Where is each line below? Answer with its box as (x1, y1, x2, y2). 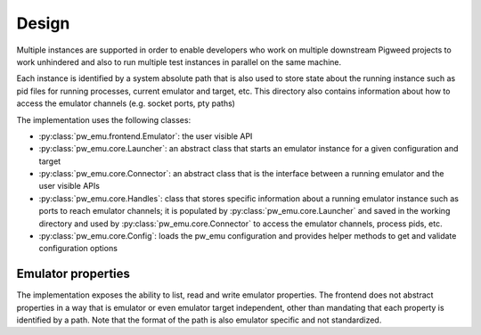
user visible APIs (38, 181, 100, 192)
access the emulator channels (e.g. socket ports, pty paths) (16, 98, 236, 109)
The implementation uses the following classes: (16, 114, 192, 125)
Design (16, 13, 70, 33)
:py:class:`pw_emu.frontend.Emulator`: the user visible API (38, 130, 253, 142)
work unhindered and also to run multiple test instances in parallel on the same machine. (16, 56, 342, 67)
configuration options (38, 243, 118, 254)
